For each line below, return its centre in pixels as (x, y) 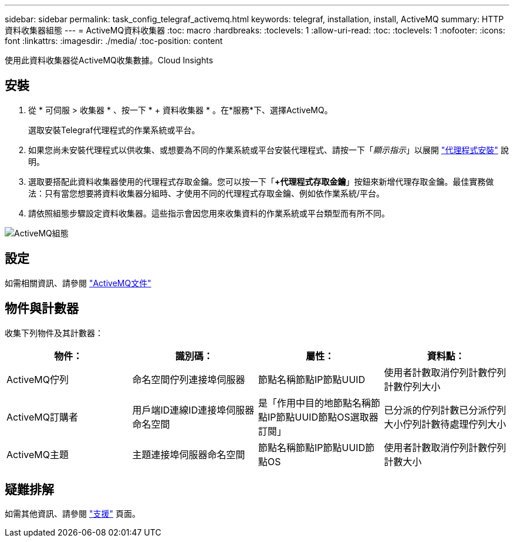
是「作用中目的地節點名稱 (315, 403)
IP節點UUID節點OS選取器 (323, 417)
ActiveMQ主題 (38, 454)
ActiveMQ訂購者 (42, 417)
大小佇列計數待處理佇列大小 (445, 424)
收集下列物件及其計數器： (54, 333)
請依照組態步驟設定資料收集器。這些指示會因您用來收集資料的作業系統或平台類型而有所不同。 (209, 213)
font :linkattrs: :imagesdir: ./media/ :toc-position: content (114, 41)
